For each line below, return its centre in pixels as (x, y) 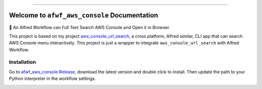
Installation (23, 62)
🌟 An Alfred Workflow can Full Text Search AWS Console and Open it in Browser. (90, 27)
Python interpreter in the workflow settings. (52, 79)
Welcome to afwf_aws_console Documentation (83, 15)
